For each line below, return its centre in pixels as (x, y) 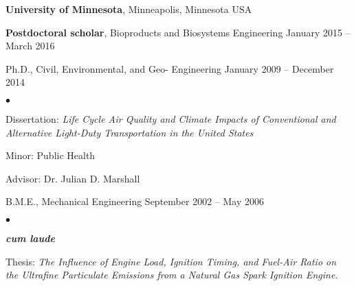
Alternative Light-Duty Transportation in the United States (130, 132)
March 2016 (30, 46)
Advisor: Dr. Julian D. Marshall (73, 178)
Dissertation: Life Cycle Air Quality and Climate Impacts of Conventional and (171, 118)
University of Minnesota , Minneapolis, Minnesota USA (129, 9)
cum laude (31, 238)
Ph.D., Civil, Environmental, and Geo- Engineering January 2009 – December (170, 68)
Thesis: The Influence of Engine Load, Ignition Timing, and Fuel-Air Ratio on (171, 261)
